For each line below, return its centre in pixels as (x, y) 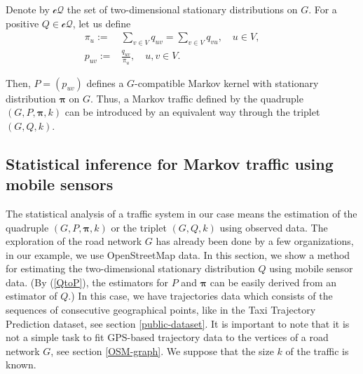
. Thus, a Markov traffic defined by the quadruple (197, 98)
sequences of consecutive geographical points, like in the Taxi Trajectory (161, 310)
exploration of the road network (74, 241)
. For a (323, 9)
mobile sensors (60, 184)
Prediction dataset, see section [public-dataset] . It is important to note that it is (178, 323)
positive (22, 23)
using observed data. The (274, 227)
